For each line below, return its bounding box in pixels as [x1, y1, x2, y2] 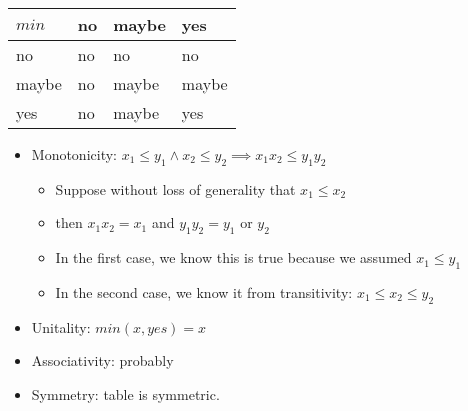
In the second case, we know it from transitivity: [55, 281, 353, 302]
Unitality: [31, 316, 91, 337]
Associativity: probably [31, 350, 174, 371]
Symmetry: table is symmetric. [31, 383, 220, 404]
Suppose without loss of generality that [55, 178, 296, 199]
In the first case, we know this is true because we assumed [55, 247, 412, 268]
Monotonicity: [31, 144, 117, 164]
